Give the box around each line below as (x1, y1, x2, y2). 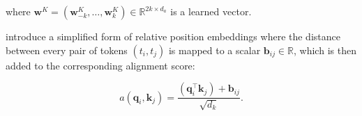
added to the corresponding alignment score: (6, 58, 195, 72)
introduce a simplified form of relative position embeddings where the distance (6, 29, 340, 43)
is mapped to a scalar (168, 42, 261, 57)
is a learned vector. (170, 4, 252, 18)
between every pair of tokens (6, 42, 128, 57)
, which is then (294, 42, 356, 57)
